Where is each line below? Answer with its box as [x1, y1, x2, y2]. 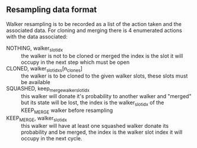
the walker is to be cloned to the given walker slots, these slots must [21, 72, 188, 79]
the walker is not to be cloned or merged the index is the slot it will [21, 52, 183, 59]
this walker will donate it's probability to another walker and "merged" [21, 93, 192, 100]
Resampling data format [6, 5, 97, 15]
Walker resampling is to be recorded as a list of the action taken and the [6, 20, 182, 27]
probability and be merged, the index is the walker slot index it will [21, 128, 183, 136]
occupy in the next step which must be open [21, 59, 130, 66]
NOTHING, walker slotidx [6, 44, 63, 53]
